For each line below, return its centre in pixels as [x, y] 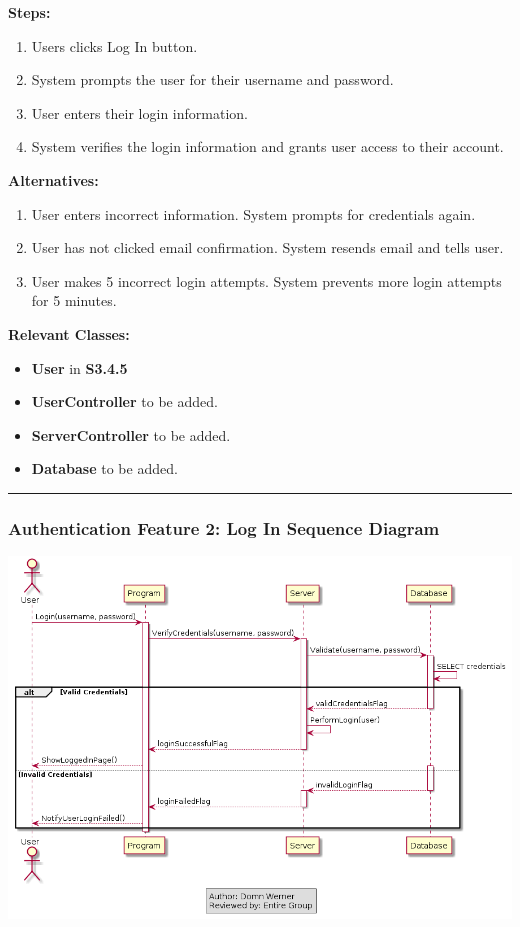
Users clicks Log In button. [114, 45]
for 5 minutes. [74, 300]
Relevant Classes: [69, 333]
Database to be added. [104, 468]
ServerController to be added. [131, 434]
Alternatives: [53, 179]
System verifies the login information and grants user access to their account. [267, 146]
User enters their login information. [139, 112]
